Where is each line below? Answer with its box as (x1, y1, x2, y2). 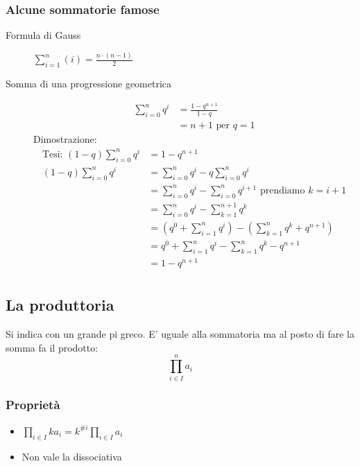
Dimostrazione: (33, 132, 97, 146)
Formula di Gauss (6, 28, 81, 42)
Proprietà (6, 396, 60, 413)
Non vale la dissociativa (22, 449, 122, 463)
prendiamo (259, 185, 305, 196)
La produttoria (6, 294, 114, 316)
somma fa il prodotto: (6, 340, 98, 354)
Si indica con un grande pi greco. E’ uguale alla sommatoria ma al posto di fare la (6, 327, 354, 341)
